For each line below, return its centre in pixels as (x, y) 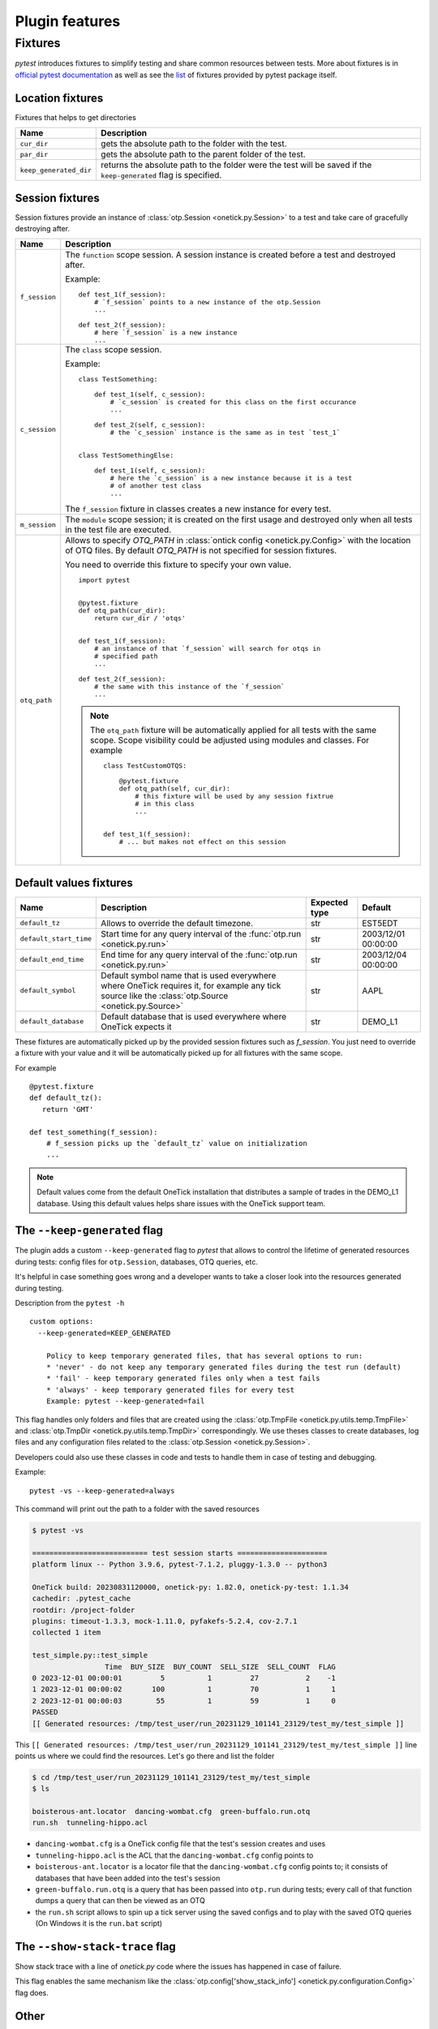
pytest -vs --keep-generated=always (102, 1491)
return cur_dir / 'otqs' (140, 618)
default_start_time (56, 939)
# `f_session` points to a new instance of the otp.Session (207, 302)
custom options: (62, 1322)
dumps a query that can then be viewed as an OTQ (120, 1901)
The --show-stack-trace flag (95, 1947)
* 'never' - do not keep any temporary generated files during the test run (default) (223, 1367)
